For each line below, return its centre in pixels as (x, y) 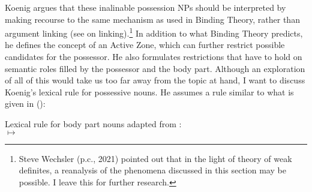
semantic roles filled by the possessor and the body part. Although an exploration (155, 68)
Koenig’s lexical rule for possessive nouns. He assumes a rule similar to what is (149, 91)
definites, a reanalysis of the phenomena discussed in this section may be (152, 170)
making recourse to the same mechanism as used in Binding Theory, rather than (152, 19)
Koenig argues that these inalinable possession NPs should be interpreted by (145, 7)
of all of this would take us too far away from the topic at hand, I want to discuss (155, 80)
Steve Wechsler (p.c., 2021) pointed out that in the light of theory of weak (155, 158)
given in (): (25, 103)
